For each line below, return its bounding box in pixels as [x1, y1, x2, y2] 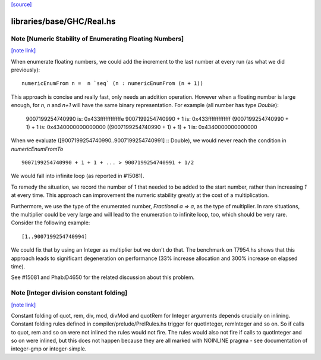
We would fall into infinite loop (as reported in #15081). [11, 173, 144, 180]
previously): [11, 66, 40, 73]
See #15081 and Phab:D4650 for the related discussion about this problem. [11, 274, 195, 281]
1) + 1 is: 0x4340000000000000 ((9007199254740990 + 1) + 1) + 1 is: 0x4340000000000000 [26, 123, 258, 130]
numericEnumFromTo [11, 145, 64, 152]
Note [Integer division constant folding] [11, 289, 128, 297]
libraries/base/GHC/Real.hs [11, 16, 116, 26]
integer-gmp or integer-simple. [11, 345, 87, 352]
